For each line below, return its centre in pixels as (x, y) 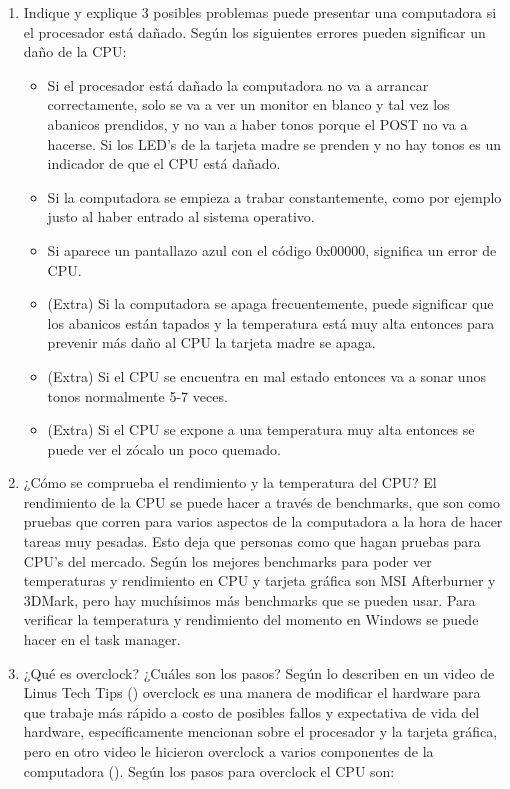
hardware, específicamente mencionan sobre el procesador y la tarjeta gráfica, (260, 731)
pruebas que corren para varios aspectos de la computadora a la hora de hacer (263, 521)
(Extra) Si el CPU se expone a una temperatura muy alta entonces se (261, 429)
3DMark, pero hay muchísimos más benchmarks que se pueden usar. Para (249, 599)
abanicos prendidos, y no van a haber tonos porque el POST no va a (257, 123)
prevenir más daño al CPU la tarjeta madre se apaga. (211, 342)
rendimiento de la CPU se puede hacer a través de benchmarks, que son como (262, 501)
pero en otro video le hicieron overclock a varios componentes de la (228, 751)
